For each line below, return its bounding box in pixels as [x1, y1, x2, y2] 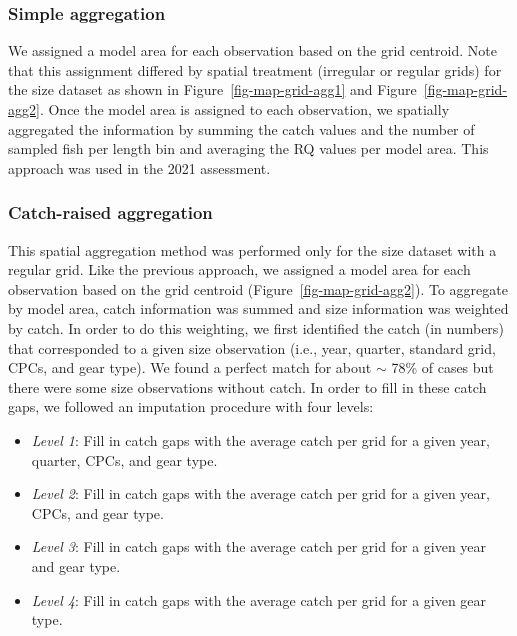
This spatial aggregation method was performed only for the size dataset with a [8, 239, 497, 260]
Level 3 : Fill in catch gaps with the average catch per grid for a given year [31, 536, 487, 557]
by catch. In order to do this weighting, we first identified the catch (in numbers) [8, 317, 504, 338]
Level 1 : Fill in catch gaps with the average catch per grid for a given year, [31, 429, 490, 450]
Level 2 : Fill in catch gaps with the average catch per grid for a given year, [31, 483, 490, 504]
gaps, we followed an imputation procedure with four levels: [8, 396, 374, 417]
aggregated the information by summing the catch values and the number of [8, 118, 475, 139]
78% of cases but [391, 357, 494, 378]
